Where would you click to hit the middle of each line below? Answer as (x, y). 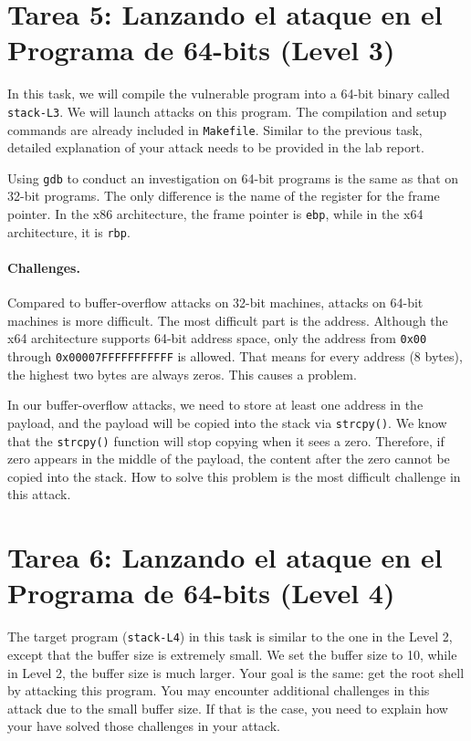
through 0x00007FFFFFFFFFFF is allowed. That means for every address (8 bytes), (235, 356)
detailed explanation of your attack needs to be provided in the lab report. (216, 147)
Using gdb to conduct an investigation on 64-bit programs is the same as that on (233, 177)
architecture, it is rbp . (69, 231)
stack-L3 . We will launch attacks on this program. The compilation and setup (227, 111)
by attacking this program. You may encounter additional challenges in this (219, 690)
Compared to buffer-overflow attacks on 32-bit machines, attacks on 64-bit (215, 303)
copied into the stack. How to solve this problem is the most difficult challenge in (234, 476)
